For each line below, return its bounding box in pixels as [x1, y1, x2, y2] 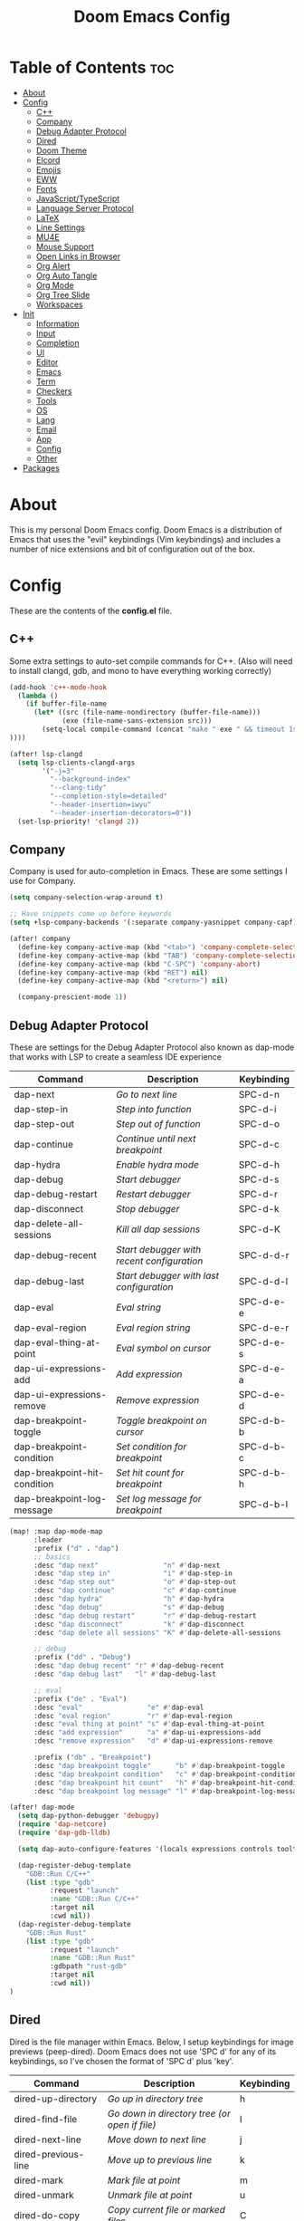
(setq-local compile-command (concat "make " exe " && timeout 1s [42, 725, 298, 734]
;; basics [33, 1552, 71, 1562]
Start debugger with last [116, 1270, 220, 1282]
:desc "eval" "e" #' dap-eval [33, 1703, 204, 1712]
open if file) [107, 2118, 157, 2130]
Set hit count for [116, 1466, 185, 1478]
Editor [35, 356, 59, 368]
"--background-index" [49, 774, 131, 784]
